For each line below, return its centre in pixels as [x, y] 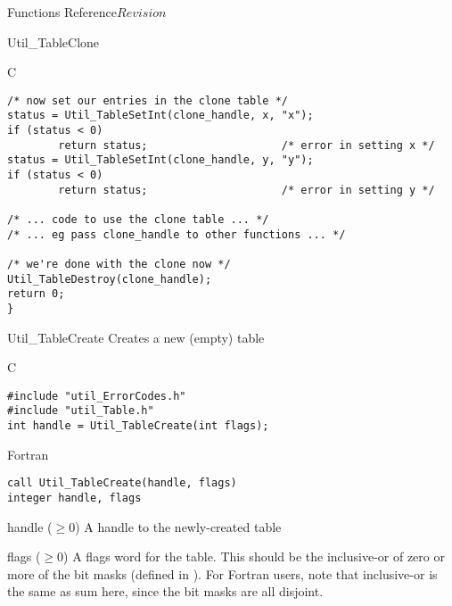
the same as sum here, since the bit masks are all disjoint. [165, 591]
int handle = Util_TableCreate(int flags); [138, 426]
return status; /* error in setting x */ [247, 145]
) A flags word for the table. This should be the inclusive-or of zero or [254, 556]
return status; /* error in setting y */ [247, 190]
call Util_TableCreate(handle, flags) [122, 483]
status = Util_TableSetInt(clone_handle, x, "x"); [160, 116]
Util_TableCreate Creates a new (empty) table [136, 337]
